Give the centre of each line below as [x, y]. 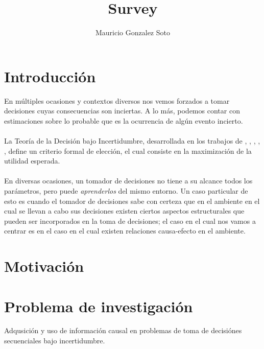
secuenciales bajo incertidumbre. [55, 341]
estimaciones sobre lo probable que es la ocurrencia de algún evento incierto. [124, 120]
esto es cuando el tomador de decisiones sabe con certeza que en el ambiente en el [132, 201]
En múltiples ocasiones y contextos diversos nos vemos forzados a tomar [117, 100]
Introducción [50, 76]
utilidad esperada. [32, 161]
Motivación [44, 266]
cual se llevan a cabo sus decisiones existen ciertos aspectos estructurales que [124, 211]
